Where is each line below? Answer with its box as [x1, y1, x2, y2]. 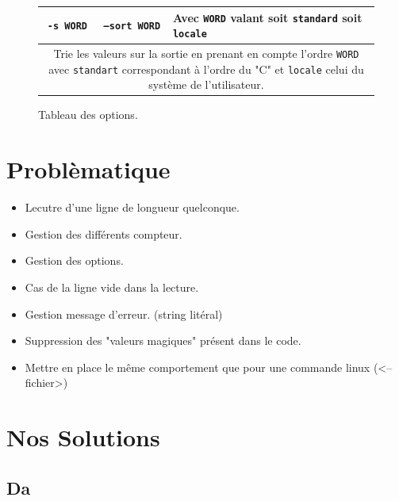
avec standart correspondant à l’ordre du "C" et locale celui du [48, 60, 364, 77]
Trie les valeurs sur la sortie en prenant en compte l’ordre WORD [53, 45, 359, 62]
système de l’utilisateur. [148, 76, 264, 93]
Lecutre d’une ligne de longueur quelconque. [25, 199, 240, 216]
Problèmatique [6, 153, 171, 185]
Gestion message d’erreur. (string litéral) [25, 305, 223, 322]
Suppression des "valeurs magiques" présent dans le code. [25, 332, 301, 349]
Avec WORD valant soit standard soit [172, 9, 363, 25]
